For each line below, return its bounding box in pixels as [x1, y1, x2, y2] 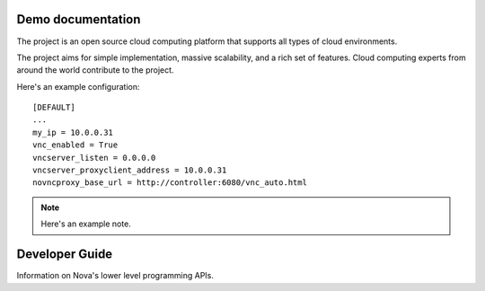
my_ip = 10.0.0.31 [32, 127, 114, 137]
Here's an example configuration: [16, 81, 140, 92]
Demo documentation [16, 12, 141, 27]
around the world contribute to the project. [16, 65, 174, 75]
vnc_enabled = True [32, 140, 119, 150]
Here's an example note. [40, 218, 132, 229]
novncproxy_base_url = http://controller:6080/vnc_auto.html [32, 178, 307, 188]
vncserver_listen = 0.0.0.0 [32, 153, 156, 163]
